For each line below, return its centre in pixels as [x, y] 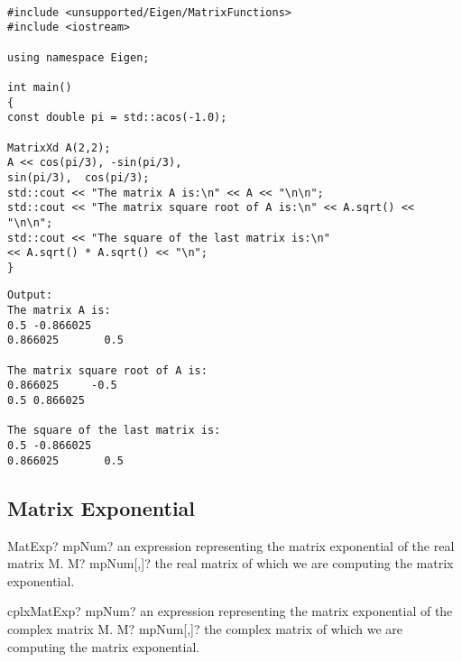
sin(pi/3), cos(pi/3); [79, 177]
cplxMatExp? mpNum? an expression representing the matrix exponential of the [230, 611]
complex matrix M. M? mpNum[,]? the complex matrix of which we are [205, 628]
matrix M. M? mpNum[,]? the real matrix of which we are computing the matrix [231, 563]
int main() [40, 87]
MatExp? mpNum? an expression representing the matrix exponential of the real [231, 545]
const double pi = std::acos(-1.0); [117, 118]
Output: [30, 295]
